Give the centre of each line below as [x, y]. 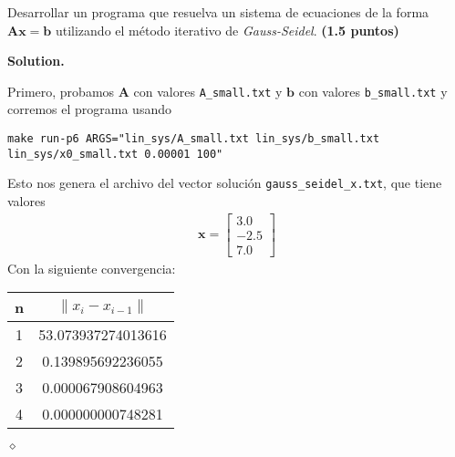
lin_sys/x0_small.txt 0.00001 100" [115, 154]
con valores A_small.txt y [208, 91]
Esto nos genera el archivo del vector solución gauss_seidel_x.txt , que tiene [225, 183]
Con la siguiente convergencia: [92, 268]
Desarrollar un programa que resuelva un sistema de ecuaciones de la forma [218, 12]
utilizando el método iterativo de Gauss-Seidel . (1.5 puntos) [227, 30]
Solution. [36, 61]
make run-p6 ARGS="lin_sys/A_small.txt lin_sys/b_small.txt [194, 139]
